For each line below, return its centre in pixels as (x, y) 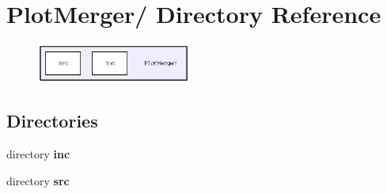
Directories (52, 121)
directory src (38, 180)
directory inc (38, 154)
